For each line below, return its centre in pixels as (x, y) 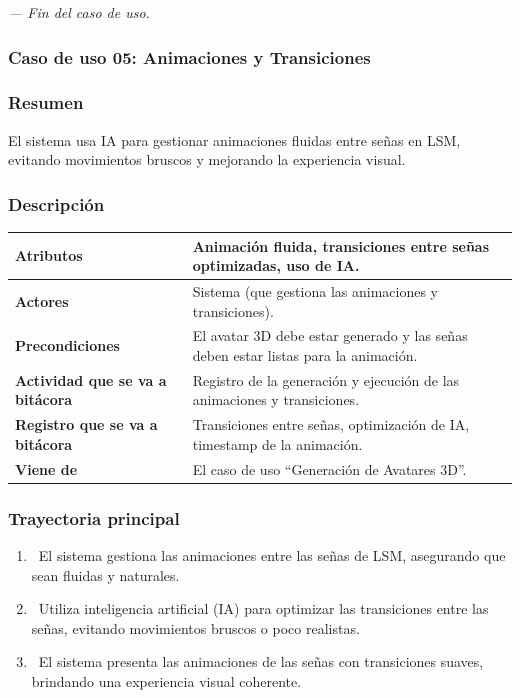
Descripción (56, 203)
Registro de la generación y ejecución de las (326, 379)
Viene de (46, 468)
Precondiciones (67, 345)
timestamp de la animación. (277, 443)
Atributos (49, 255)
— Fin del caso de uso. (79, 12)
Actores (42, 300)
